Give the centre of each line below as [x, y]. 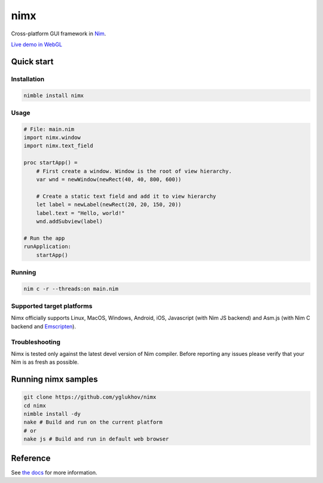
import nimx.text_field [59, 146]
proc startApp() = [51, 163]
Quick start [32, 61]
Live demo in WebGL [37, 44]
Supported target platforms [52, 306]
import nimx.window [52, 138]
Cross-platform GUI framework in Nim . [59, 34]
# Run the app [44, 238]
